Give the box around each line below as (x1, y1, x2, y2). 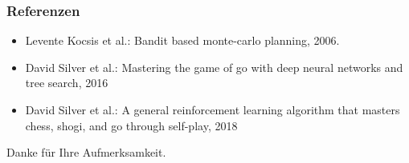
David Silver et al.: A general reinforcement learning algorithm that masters (25, 101, 400, 117)
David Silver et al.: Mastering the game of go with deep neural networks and (25, 58, 403, 75)
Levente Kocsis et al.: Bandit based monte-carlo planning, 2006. (25, 32, 340, 49)
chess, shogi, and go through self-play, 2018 (25, 117, 238, 133)
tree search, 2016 (25, 74, 108, 91)
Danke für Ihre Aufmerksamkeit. (6, 144, 166, 161)
